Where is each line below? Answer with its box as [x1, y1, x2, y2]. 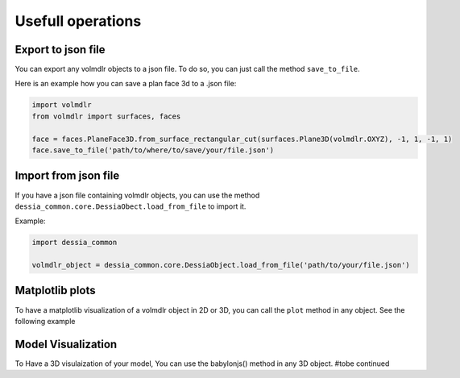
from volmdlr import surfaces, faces [31, 111, 181, 121]
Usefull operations [15, 12, 142, 30]
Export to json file [15, 43, 106, 56]
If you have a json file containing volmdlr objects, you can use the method [15, 190, 260, 200]
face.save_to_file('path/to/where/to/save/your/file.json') [31, 146, 275, 155]
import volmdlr [31, 101, 92, 110]
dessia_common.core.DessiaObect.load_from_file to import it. [15, 201, 247, 211]
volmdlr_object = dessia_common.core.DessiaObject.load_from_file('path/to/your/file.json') [31, 260, 410, 270]
